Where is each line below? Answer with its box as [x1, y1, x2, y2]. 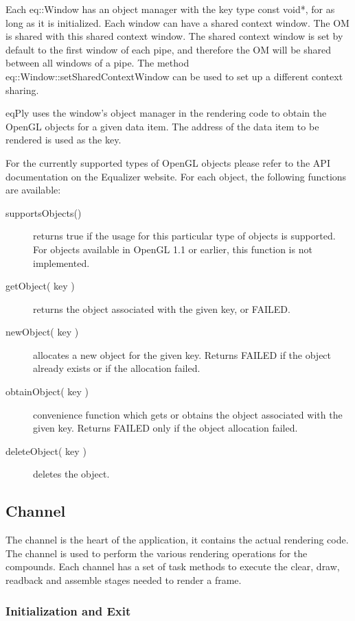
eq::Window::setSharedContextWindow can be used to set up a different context [5, 69, 343, 83]
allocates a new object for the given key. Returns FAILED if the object [33, 347, 332, 362]
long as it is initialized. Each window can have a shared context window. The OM [5, 15, 350, 30]
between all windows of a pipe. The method [5, 56, 190, 70]
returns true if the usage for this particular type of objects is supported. [33, 229, 336, 243]
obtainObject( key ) [5, 384, 89, 399]
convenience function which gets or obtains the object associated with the [33, 407, 343, 421]
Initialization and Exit [5, 602, 131, 619]
